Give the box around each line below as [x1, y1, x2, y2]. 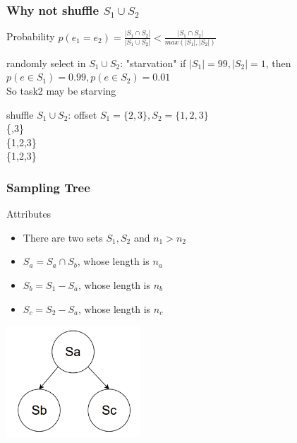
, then [265, 55, 291, 70]
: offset [68, 107, 97, 122]
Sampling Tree [6, 178, 90, 196]
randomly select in [6, 55, 86, 70]
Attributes [6, 206, 51, 221]
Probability [6, 29, 55, 44]
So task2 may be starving [6, 83, 116, 98]
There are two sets [23, 230, 103, 244]
